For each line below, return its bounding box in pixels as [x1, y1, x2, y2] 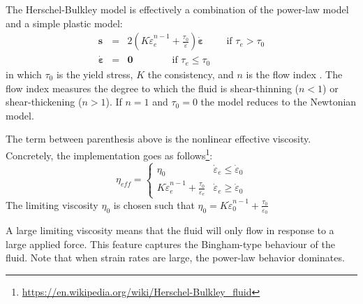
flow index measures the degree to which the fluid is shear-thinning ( [6, 80, 299, 95]
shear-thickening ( [6, 94, 82, 109]
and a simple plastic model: [6, 15, 123, 30]
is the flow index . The [246, 66, 343, 81]
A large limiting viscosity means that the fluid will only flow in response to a [6, 223, 334, 238]
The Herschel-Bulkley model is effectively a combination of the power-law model [6, 2, 349, 16]
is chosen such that [113, 197, 195, 212]
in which [6, 66, 42, 81]
